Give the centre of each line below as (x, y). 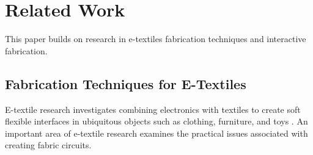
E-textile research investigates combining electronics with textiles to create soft (153, 109)
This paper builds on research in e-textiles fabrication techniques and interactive (156, 39)
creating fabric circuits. (48, 145)
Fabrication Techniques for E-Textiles (126, 83)
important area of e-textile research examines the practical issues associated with (156, 133)
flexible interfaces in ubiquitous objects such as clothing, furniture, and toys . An (156, 121)
